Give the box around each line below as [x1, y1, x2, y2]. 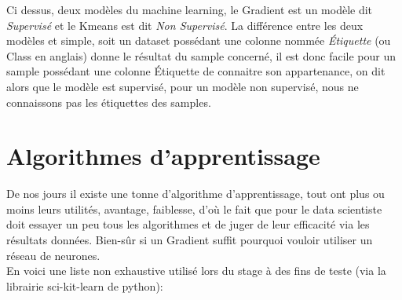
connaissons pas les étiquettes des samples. [6, 93, 211, 110]
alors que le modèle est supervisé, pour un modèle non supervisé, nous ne [6, 78, 359, 94]
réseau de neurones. [6, 247, 100, 263]
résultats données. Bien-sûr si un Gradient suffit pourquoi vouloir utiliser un [6, 232, 373, 248]
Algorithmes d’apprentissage [6, 140, 320, 172]
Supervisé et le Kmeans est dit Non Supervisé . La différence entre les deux [6, 16, 364, 33]
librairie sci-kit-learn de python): [6, 277, 163, 294]
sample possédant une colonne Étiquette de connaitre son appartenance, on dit [6, 63, 386, 79]
